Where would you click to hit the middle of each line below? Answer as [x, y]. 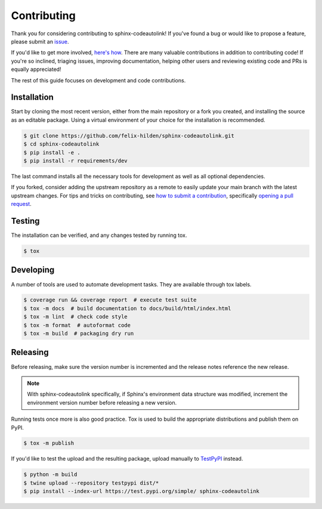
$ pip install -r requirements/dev [75, 161]
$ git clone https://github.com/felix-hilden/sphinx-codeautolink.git [129, 135]
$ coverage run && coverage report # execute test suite [110, 300]
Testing [25, 221]
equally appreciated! [36, 69]
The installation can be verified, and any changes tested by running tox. [99, 235]
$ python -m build [50, 475]
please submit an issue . [40, 41]
